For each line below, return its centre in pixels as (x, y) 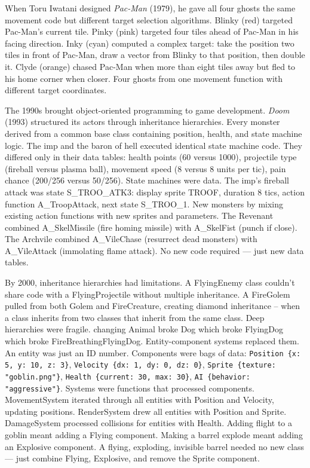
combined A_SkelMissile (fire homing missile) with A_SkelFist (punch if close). (151, 227)
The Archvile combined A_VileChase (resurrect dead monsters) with (131, 239)
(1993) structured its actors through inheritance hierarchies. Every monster (142, 122)
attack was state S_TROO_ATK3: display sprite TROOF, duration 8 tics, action (155, 192)
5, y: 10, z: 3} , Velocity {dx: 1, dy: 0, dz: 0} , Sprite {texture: (140, 364)
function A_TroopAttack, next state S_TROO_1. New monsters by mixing (144, 204)
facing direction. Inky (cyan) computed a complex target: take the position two (150, 43)
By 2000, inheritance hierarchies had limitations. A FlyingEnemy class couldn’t (150, 282)
